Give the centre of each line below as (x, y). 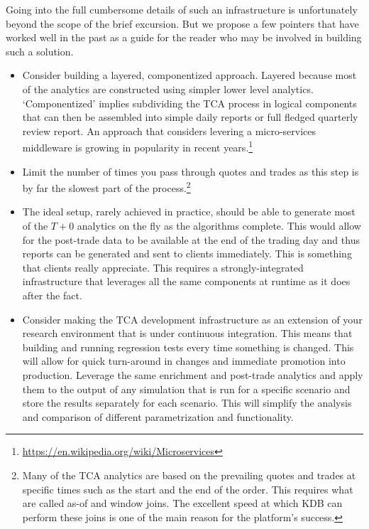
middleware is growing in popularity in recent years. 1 (138, 146)
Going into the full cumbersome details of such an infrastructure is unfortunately (182, 9)
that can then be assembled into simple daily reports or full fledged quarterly (190, 117)
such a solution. (40, 51)
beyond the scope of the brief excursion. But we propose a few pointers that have (182, 23)
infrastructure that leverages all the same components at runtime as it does (186, 281)
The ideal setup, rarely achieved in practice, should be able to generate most (189, 212)
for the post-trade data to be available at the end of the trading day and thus (191, 239)
